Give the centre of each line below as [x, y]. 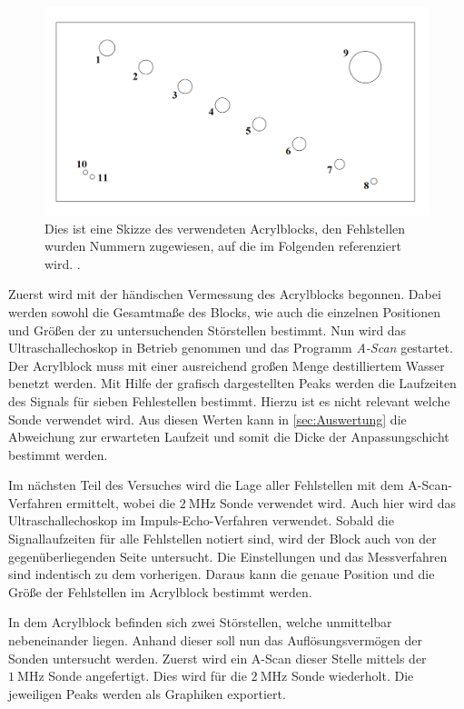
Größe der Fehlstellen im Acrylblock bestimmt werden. [160, 591]
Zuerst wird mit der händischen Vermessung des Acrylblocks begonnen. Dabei [225, 294]
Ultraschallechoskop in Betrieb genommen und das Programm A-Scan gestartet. [231, 348]
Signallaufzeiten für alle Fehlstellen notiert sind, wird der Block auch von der [222, 539]
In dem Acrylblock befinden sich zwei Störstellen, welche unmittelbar [200, 622]
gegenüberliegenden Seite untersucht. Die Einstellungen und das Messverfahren [228, 556]
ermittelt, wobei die [121, 502]
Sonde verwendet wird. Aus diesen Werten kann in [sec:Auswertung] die [207, 419]
